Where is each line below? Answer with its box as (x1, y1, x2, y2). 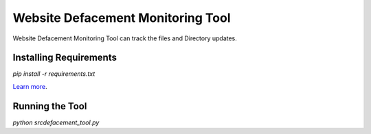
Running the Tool (12, 100, 87, 112)
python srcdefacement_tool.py (12, 118, 100, 126)
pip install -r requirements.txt (12, 70, 95, 78)
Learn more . (12, 82, 47, 90)
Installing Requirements (12, 52, 117, 64)
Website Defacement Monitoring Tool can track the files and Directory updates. (12, 34, 237, 42)
